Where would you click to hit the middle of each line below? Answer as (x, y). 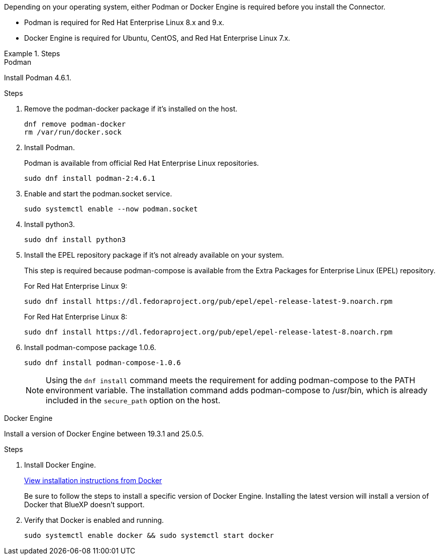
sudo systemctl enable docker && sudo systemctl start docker (149, 535)
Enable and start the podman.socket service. (98, 194)
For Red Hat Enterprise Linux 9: (76, 286)
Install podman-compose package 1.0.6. (90, 347)
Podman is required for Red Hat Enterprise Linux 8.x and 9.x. (124, 22)
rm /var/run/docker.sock (73, 132)
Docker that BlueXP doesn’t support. (84, 505)
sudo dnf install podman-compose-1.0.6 (102, 363)
